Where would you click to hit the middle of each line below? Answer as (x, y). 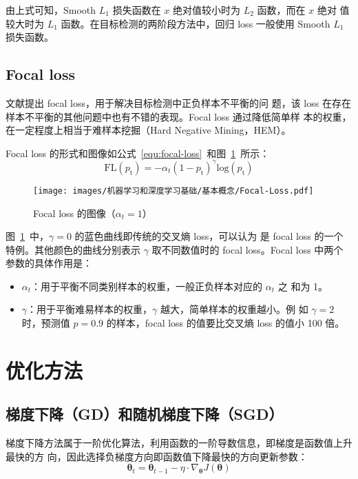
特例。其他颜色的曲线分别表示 (73, 249)
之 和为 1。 (303, 286)
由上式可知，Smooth (51, 10)
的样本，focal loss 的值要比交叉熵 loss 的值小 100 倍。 (225, 323)
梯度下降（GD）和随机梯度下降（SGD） (145, 414)
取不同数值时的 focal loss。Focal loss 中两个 (248, 249)
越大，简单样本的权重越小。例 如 (234, 309)
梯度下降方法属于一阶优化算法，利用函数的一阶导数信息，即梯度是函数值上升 (179, 443)
